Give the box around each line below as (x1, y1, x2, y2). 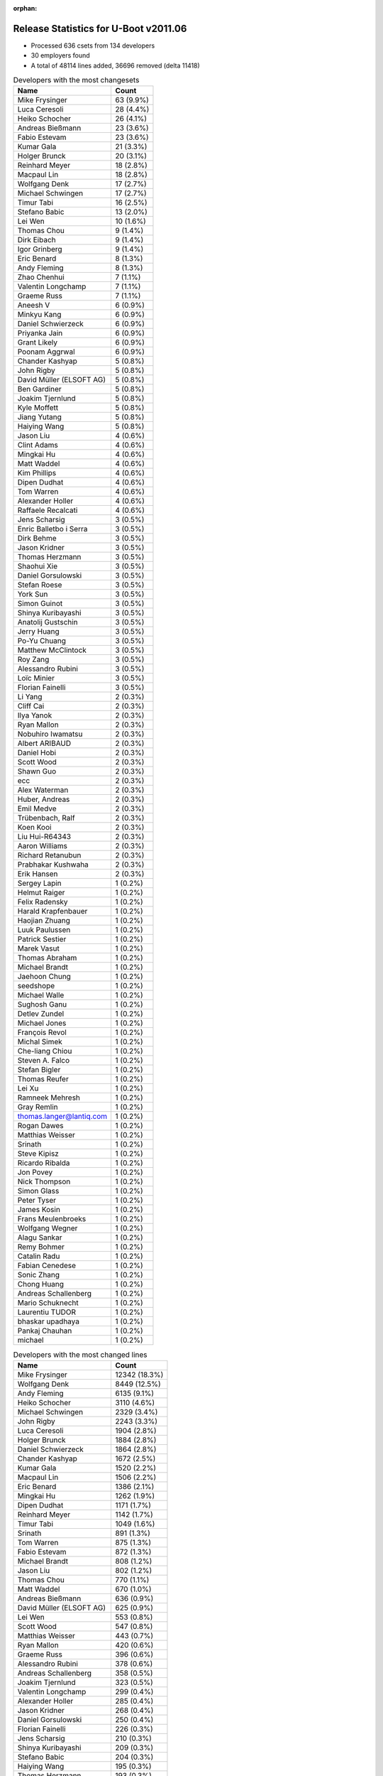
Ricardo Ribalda (17, 1158, 70, 1168)
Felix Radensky (17, 897, 68, 907)
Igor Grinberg (17, 244, 63, 254)
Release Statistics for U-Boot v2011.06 (13, 22, 187, 35)
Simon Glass (17, 1186, 60, 1196)
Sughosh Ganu (17, 1000, 67, 1009)
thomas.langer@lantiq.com (17, 1112, 108, 1122)
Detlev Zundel (17, 1009, 65, 1019)
